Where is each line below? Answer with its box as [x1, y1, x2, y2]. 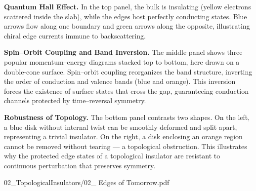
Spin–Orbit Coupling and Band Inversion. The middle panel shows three [4, 47, 243, 57]
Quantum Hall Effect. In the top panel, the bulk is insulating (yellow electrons [4, 1, 251, 11]
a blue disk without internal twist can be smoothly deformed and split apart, [4, 121, 237, 132]
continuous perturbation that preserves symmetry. [4, 160, 156, 170]
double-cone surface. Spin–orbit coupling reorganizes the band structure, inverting [4, 66, 253, 76]
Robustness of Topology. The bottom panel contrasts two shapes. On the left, [4, 112, 250, 122]
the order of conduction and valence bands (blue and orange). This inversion [4, 76, 236, 86]
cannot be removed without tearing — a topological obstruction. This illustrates [4, 141, 247, 151]
